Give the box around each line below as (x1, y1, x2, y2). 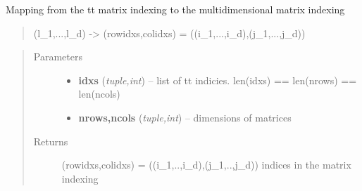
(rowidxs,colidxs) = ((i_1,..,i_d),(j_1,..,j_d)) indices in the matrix (61, 157, 351, 172)
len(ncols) (78, 86, 120, 101)
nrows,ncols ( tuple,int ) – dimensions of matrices (78, 110, 292, 124)
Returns (33, 133, 68, 148)
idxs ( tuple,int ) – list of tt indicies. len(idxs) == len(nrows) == (78, 72, 357, 87)
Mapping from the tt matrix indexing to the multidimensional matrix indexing (6, 2, 345, 16)
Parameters (33, 49, 82, 64)
